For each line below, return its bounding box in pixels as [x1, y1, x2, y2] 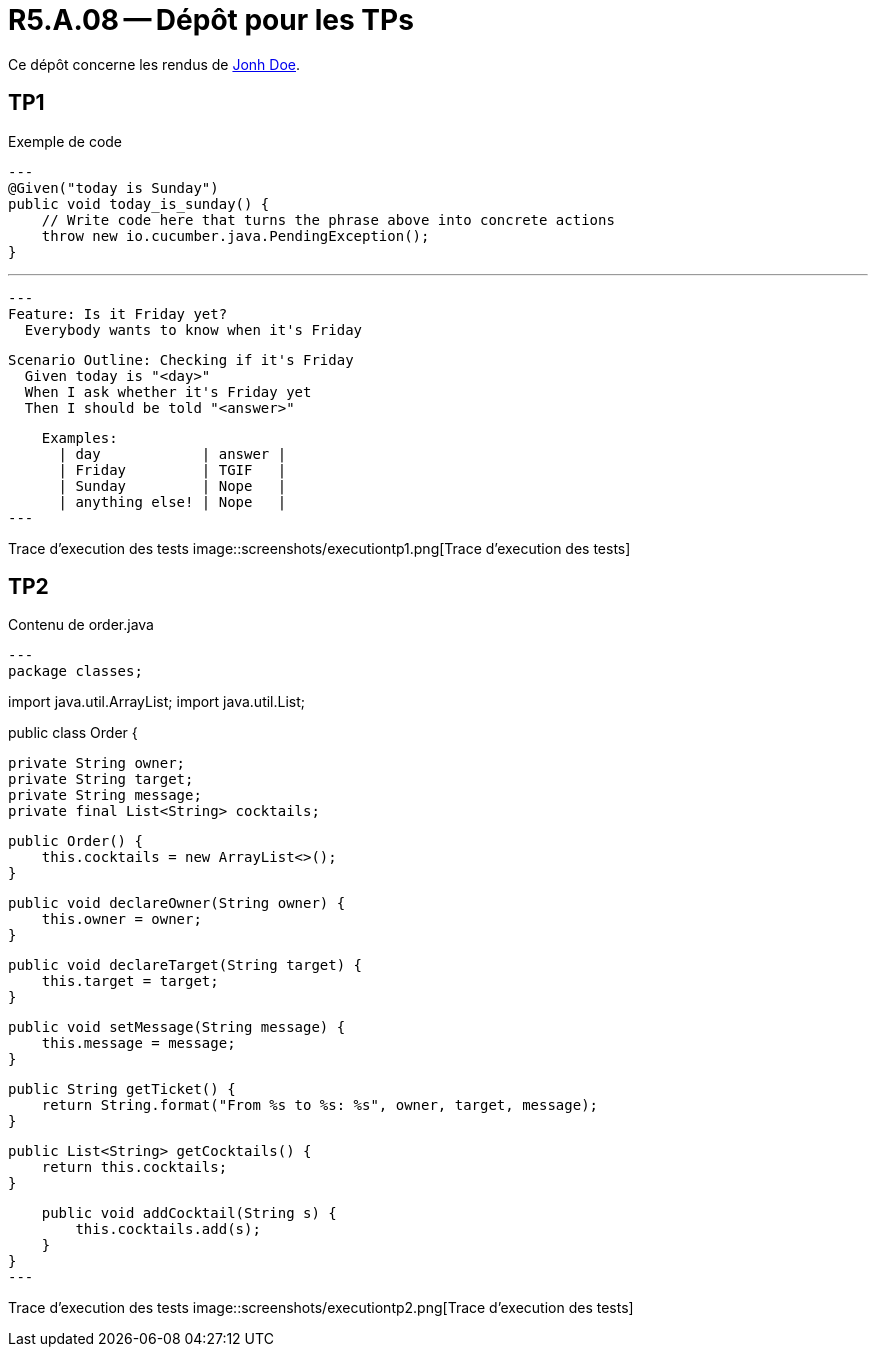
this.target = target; [41, 973, 219, 990]
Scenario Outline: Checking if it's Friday [8, 351, 354, 368]
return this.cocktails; [41, 1159, 228, 1176]
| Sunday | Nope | [58, 477, 287, 494]
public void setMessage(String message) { [8, 1019, 346, 1036]
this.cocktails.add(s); [75, 1221, 261, 1238]
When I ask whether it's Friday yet [24, 383, 312, 400]
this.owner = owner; [41, 911, 202, 928]
